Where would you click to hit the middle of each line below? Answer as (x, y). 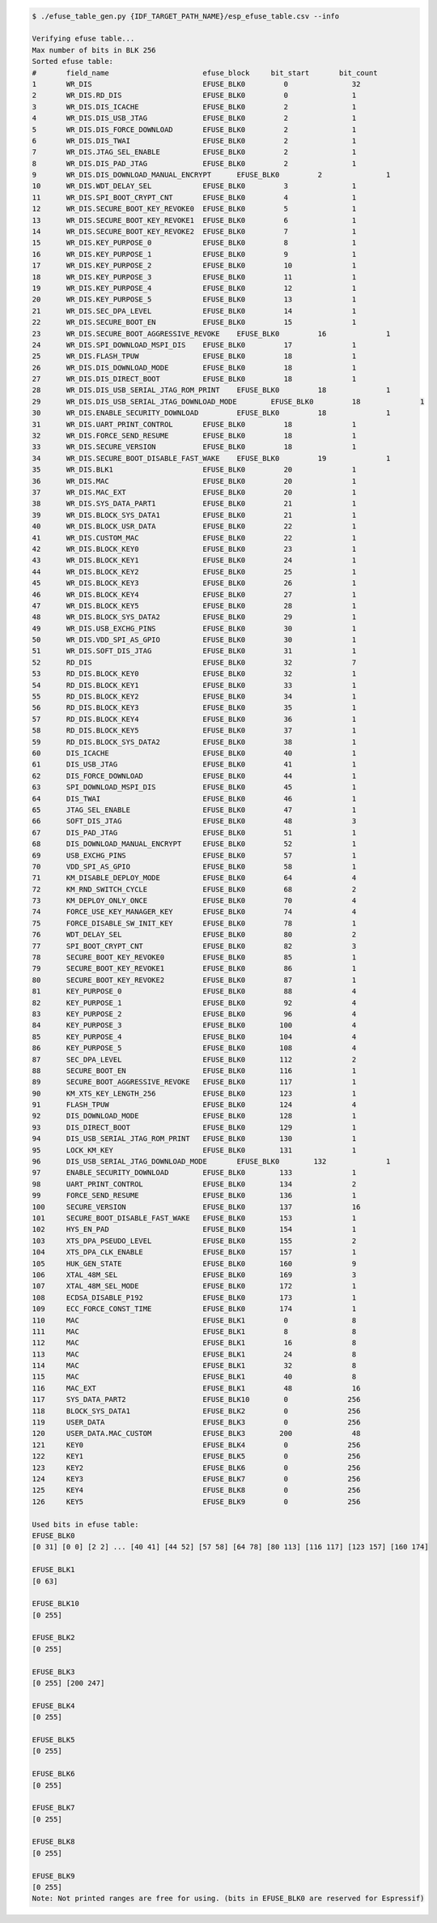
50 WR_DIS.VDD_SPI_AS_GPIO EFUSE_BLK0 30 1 (194, 640)
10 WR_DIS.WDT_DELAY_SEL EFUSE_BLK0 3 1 (194, 186)
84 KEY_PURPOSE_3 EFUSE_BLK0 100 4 (194, 1026)
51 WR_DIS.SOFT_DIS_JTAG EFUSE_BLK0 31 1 (194, 651)
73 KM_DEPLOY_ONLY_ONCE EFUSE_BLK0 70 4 (194, 901)
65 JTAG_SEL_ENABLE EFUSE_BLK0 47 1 (194, 810)
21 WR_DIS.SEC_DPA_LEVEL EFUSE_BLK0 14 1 (194, 311)
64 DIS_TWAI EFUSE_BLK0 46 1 (194, 799)
